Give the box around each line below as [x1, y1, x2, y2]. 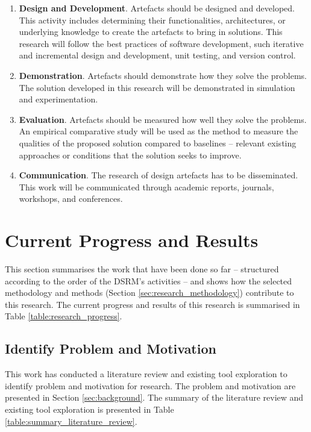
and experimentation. [19, 93, 98, 105]
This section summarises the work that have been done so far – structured [5, 263, 279, 275]
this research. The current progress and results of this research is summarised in [5, 298, 300, 310]
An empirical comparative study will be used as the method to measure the [19, 125, 298, 137]
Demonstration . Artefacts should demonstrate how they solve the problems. [19, 69, 307, 81]
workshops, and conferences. [19, 192, 123, 205]
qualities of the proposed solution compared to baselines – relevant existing [19, 136, 297, 149]
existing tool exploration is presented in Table [5, 402, 174, 415]
